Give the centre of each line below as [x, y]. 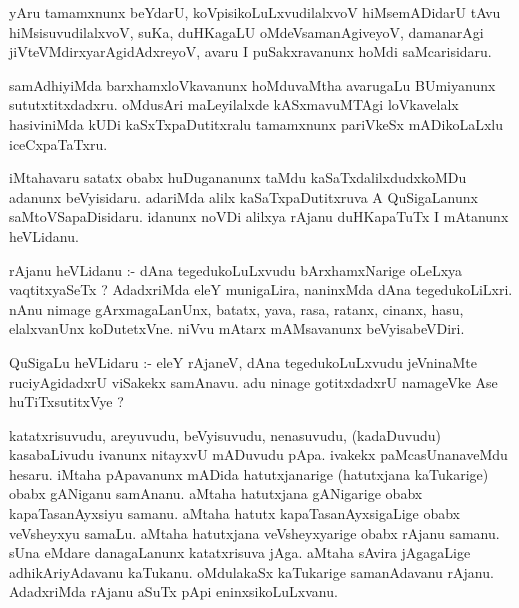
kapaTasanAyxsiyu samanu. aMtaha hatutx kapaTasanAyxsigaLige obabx [234, 513]
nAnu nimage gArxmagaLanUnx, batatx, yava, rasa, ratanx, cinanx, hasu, [236, 308]
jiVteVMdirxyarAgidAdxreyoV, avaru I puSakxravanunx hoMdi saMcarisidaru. [250, 51]
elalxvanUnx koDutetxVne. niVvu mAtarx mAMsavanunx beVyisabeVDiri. [237, 328]
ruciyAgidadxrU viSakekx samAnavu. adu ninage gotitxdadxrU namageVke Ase [253, 381]
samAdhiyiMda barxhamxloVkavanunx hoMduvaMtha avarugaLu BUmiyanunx [252, 84]
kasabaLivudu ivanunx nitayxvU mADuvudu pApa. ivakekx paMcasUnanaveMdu [258, 454]
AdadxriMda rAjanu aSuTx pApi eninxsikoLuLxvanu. [173, 591]
